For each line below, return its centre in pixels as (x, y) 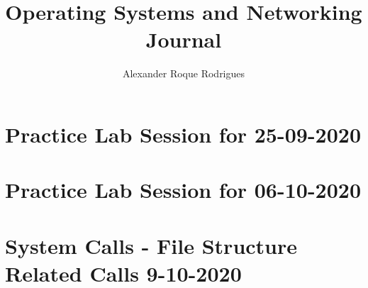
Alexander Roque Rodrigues (184, 73)
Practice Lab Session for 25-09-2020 (183, 134)
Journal (184, 39)
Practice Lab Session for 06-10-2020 (183, 190)
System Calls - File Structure (151, 245)
